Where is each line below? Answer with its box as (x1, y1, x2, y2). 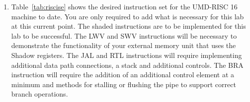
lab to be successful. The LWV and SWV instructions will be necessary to (11, 30, 237, 41)
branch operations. (11, 89, 68, 99)
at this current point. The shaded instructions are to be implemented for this (11, 21, 246, 31)
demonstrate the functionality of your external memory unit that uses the (11, 40, 236, 51)
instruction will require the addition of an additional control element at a (11, 69, 235, 80)
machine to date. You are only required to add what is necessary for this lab (11, 11, 244, 21)
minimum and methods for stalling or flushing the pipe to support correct (11, 79, 236, 89)
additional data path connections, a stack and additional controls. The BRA (11, 59, 244, 70)
